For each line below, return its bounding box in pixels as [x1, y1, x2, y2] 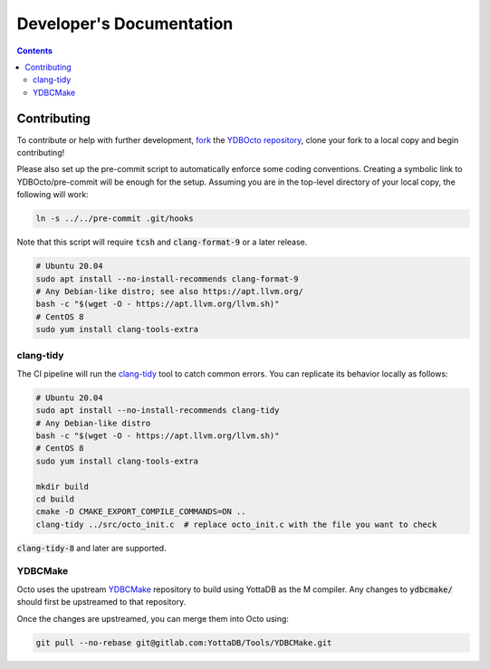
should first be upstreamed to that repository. [16, 597, 187, 607]
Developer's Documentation [16, 14, 234, 33]
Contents [16, 45, 53, 56]
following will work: [16, 189, 90, 200]
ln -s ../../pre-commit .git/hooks [35, 214, 194, 224]
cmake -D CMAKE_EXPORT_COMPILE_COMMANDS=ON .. [35, 507, 246, 517]
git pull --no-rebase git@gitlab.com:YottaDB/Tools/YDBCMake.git [35, 637, 332, 647]
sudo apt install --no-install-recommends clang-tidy [35, 406, 280, 416]
